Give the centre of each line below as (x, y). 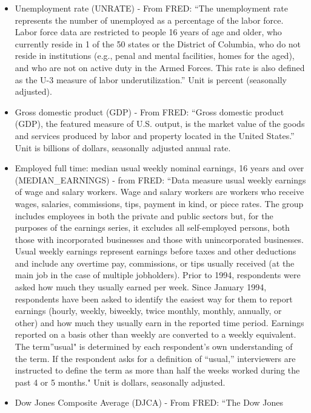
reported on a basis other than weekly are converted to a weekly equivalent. (155, 334)
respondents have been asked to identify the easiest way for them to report (154, 299)
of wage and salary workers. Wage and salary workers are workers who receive (159, 192)
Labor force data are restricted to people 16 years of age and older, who (148, 32)
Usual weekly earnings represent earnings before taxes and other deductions (155, 251)
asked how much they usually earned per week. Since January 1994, (141, 287)
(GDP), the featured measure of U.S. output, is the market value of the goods (160, 124)
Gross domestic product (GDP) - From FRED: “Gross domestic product (149, 111)
